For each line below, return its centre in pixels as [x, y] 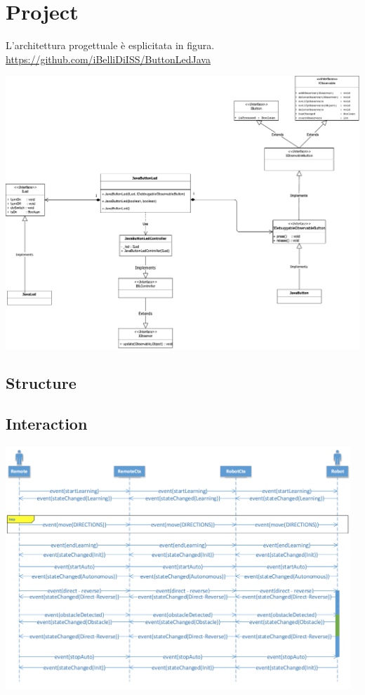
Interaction [47, 424]
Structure [41, 382]
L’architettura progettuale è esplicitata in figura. [110, 45]
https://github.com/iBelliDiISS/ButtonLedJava [108, 59]
